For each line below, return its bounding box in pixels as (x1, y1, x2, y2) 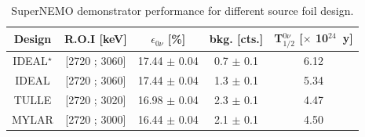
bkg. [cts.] (209, 31, 264, 47)
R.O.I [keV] (64, 31, 127, 47)
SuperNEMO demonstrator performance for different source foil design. (11, 2, 354, 18)
